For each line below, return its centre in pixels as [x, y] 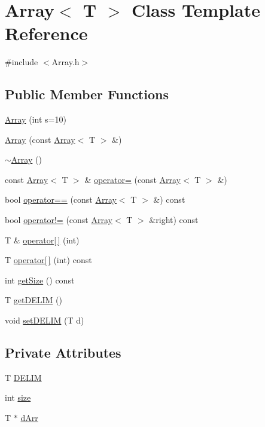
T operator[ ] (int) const [48, 260]
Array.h [66, 62]
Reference [46, 33]
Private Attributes [63, 353]
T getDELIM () [33, 300]
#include [22, 62]
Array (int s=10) [36, 119]
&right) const [174, 220]
